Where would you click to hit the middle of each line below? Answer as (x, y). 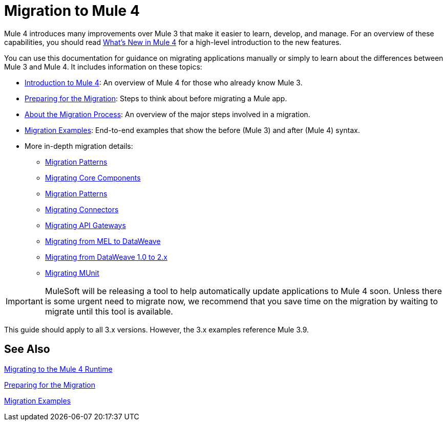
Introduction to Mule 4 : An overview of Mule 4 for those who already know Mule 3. (164, 82)
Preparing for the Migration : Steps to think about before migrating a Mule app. (156, 98)
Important (24, 301)
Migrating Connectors (82, 209)
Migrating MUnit (72, 273)
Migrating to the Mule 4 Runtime (58, 369)
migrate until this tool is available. (109, 311)
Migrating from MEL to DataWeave (103, 241)
